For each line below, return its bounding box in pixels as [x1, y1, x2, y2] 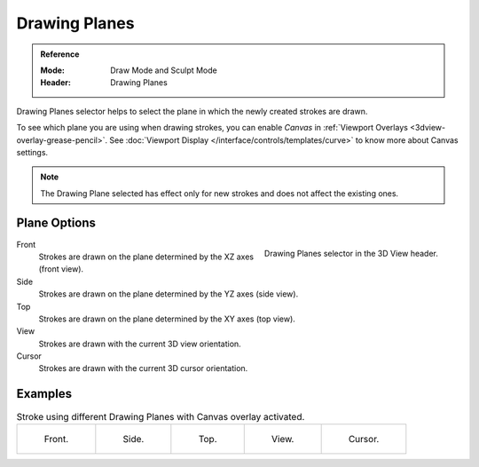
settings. [16, 146, 49, 157]
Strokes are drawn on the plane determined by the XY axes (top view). [38, 313, 296, 324]
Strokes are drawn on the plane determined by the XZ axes [38, 251, 255, 262]
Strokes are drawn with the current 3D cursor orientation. [38, 363, 248, 374]
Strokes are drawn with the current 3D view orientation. [38, 338, 241, 349]
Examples [16, 386, 73, 401]
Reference [40, 49, 80, 59]
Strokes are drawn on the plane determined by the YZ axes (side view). [38, 289, 299, 299]
